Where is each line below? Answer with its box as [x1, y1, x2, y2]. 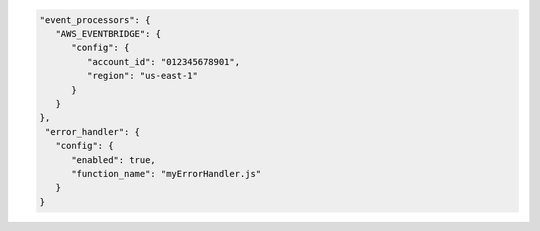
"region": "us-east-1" [86, 70, 199, 82]
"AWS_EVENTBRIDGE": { [55, 28, 162, 39]
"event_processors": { [39, 14, 151, 25]
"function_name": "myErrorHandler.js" [71, 168, 262, 179]
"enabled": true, [71, 154, 157, 165]
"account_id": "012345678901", [86, 56, 240, 67]
